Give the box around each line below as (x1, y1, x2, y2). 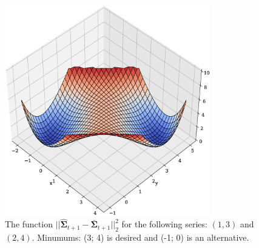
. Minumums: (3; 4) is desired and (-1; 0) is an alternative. (32, 231, 249, 244)
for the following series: (121, 218, 207, 230)
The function (5, 218, 53, 230)
